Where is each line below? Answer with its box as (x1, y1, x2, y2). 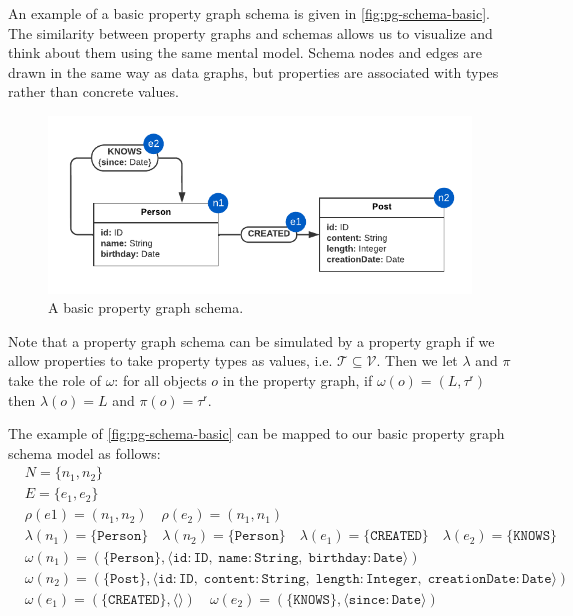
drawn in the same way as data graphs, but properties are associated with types (8, 61, 499, 82)
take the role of (8, 370, 101, 390)
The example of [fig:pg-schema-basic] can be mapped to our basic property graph (8, 423, 505, 444)
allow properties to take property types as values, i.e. (8, 350, 333, 371)
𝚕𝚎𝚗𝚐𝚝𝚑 (315, 571, 360, 586)
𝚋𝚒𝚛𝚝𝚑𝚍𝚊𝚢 (308, 550, 368, 565)
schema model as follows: (8, 442, 161, 463)
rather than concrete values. (8, 81, 179, 102)
